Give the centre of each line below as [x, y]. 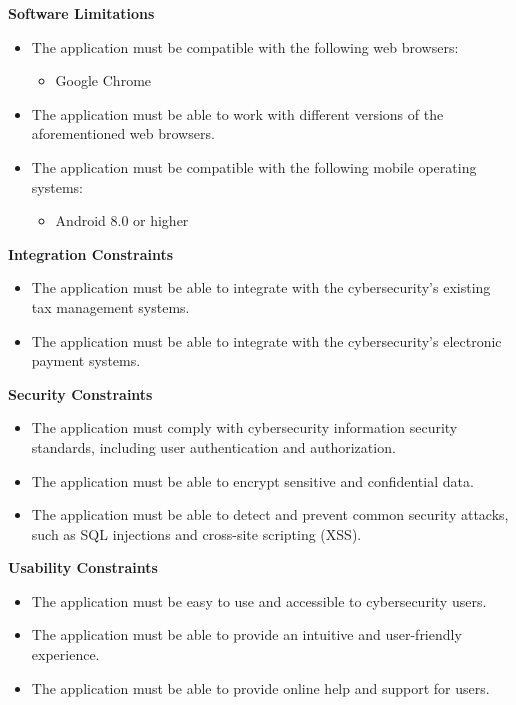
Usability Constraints [83, 567]
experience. [65, 654]
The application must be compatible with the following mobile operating [254, 166]
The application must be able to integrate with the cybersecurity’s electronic [266, 340]
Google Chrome [103, 80]
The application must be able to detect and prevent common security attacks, [270, 514]
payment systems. [86, 360]
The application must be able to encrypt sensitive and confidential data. [252, 480]
